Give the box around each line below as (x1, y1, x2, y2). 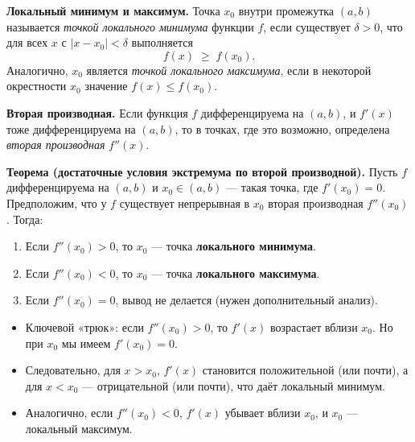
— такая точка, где (225, 179, 318, 196)
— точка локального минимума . (151, 238, 316, 254)
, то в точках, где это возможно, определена (175, 120, 390, 137)
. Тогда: (6, 210, 43, 227)
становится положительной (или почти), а (202, 361, 409, 378)
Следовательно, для (25, 361, 121, 378)
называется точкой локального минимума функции (6, 18, 254, 35)
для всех (6, 34, 48, 51)
